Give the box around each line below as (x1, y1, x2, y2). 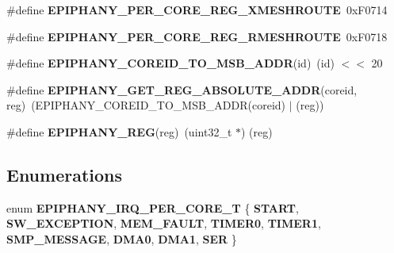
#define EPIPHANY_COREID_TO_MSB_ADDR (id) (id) (6, 55, 335, 71)
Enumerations (6, 162, 123, 186)
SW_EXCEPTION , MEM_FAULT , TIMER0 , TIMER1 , (6, 215, 321, 232)
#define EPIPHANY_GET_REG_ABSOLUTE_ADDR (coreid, (6, 81, 358, 98)
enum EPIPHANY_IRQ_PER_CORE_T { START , (6, 199, 299, 216)
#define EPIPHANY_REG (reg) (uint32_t (6, 123, 232, 140)
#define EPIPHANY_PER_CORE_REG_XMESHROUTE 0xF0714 (6, 2, 388, 17)
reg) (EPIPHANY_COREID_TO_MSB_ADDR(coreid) (6, 97, 286, 113)
